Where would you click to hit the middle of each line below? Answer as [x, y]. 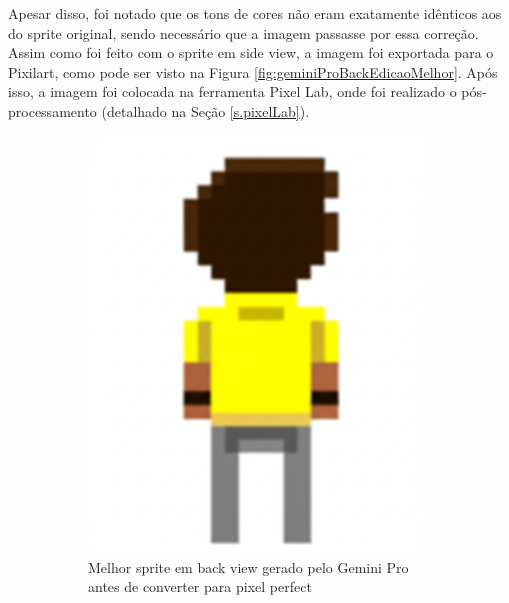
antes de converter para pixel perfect [200, 586]
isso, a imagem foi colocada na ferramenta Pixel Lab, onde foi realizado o [232, 91]
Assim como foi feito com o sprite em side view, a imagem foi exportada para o [251, 52]
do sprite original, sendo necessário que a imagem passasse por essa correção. [243, 32]
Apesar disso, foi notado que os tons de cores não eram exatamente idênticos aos [255, 13]
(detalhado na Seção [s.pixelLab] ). [205, 110]
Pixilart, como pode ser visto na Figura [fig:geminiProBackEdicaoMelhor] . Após [253, 71]
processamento [52, 110]
